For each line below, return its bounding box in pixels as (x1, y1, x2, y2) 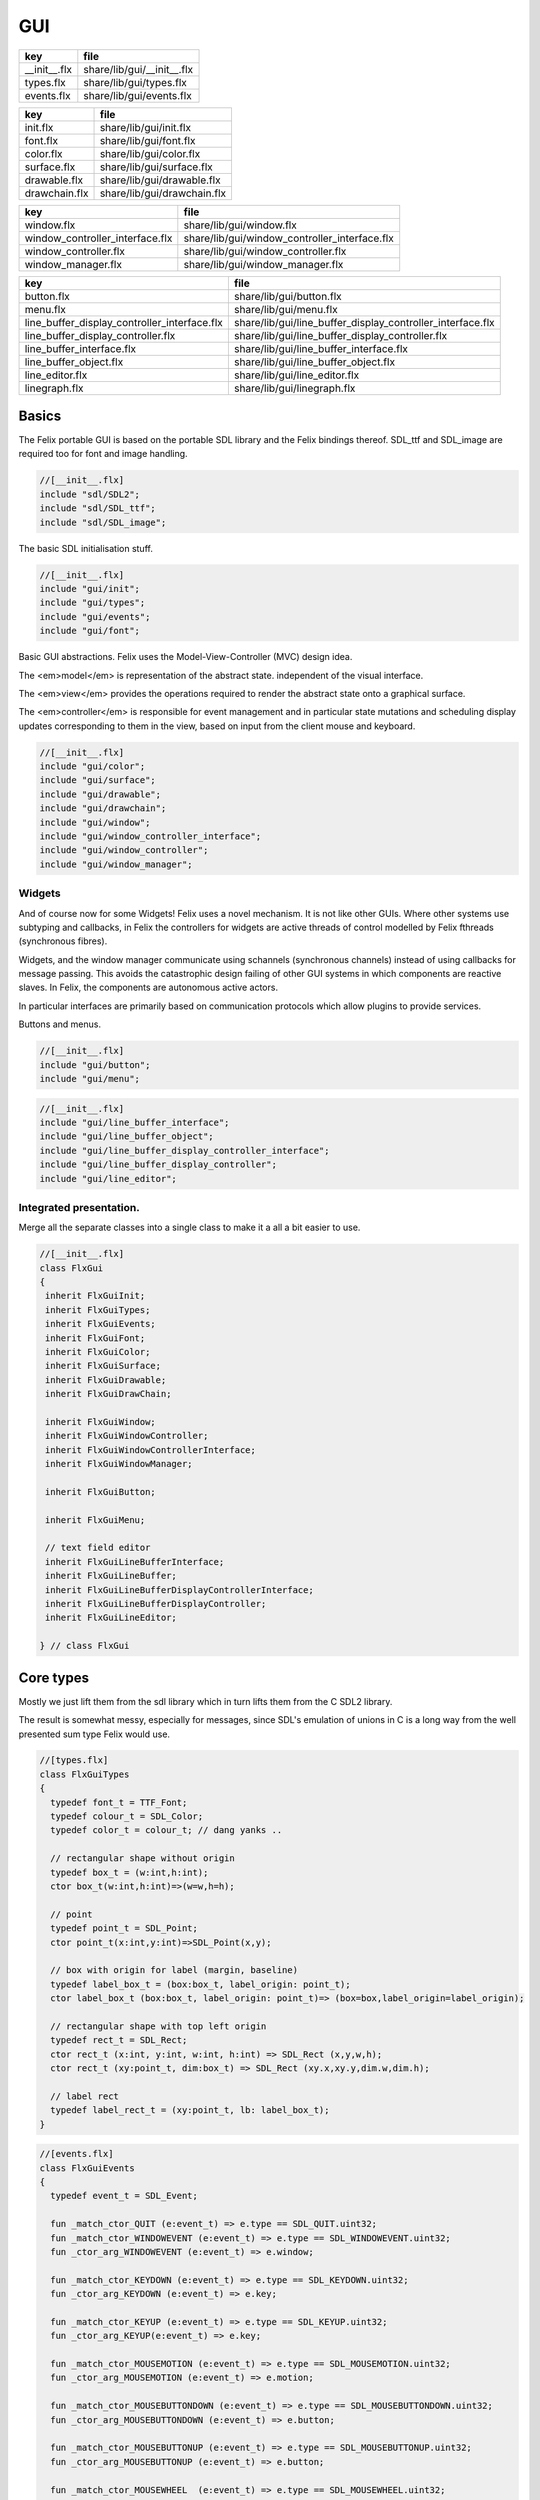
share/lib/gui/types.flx (83, 75, 187, 89)
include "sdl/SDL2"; (39, 488, 140, 500)
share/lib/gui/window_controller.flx (183, 244, 347, 258)
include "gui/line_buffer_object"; (39, 1131, 214, 1142)
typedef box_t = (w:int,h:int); (50, 1866, 209, 1878)
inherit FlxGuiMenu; (45, 1514, 146, 1525)
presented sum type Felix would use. (18, 1728, 170, 1740)
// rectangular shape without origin (50, 1853, 235, 1864)
